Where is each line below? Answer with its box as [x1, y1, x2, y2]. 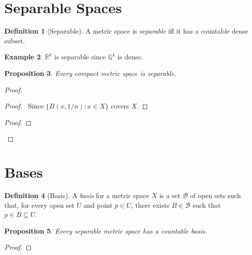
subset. [4, 35, 25, 45]
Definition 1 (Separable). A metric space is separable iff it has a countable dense [4, 26, 249, 36]
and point [83, 200, 113, 210]
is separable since [54, 52, 106, 62]
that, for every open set [4, 200, 75, 210]
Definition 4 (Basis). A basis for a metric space [4, 190, 150, 200]
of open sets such [190, 190, 241, 200]
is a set [159, 190, 180, 200]
